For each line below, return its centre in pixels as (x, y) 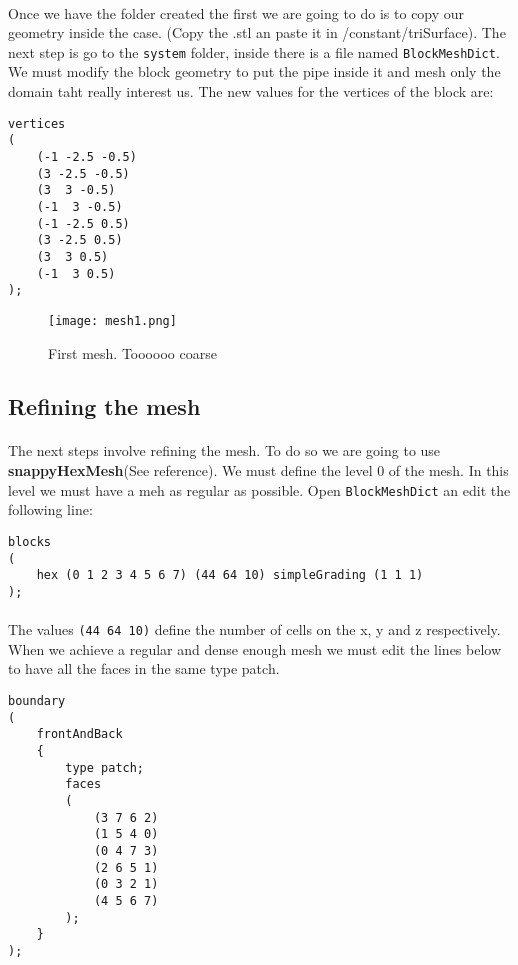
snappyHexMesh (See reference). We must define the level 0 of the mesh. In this (258, 470)
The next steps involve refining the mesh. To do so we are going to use (224, 450)
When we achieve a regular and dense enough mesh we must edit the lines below (255, 648)
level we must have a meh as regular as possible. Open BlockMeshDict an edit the (259, 489)
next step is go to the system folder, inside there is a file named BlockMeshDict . (254, 51)
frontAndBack (79, 734)
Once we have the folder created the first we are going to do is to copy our (236, 12)
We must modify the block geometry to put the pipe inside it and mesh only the (254, 71)
